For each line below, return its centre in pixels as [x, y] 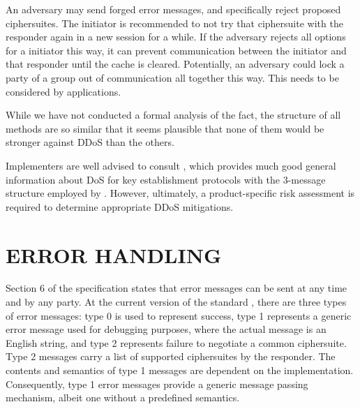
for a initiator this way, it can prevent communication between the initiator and [176, 50]
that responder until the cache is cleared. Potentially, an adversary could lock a [175, 64]
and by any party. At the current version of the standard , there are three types [176, 302]
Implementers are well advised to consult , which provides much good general [171, 165]
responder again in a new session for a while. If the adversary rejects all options [176, 37]
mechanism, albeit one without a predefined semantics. [123, 397]
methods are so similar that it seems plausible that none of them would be [165, 128]
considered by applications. [63, 91]
